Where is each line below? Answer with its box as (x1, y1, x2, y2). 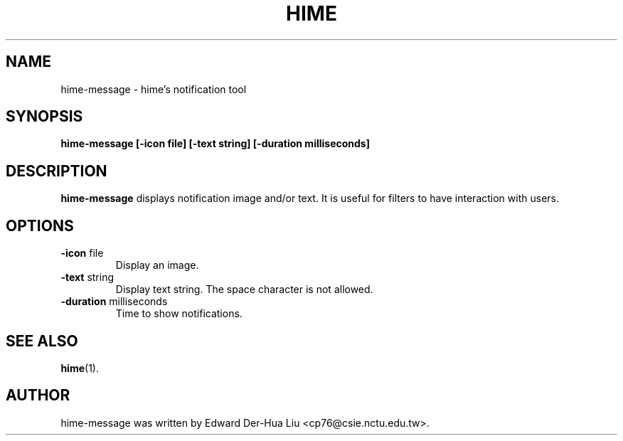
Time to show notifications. (115, 307, 243, 320)
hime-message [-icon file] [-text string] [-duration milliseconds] (60, 137, 370, 150)
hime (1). (60, 361, 99, 374)
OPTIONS (6, 216, 74, 235)
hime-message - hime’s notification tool (60, 83, 247, 95)
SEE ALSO (6, 331, 78, 350)
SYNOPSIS (6, 107, 83, 126)
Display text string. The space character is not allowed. (115, 283, 373, 296)
